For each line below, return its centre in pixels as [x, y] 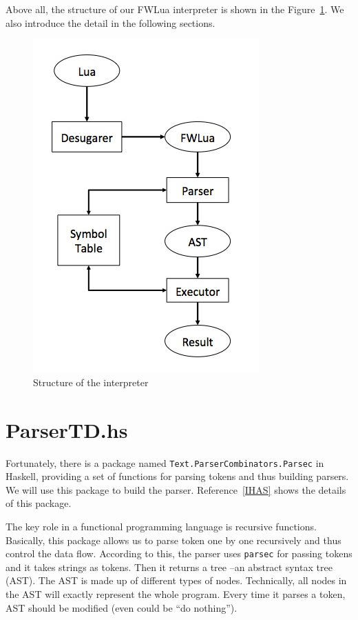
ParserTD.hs [67, 429]
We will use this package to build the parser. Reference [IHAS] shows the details [176, 489]
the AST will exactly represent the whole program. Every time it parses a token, [176, 593]
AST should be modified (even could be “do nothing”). [122, 607]
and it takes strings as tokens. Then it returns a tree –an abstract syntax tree [169, 567]
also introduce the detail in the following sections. [110, 22]
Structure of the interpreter [91, 382]
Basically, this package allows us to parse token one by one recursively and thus [173, 540]
